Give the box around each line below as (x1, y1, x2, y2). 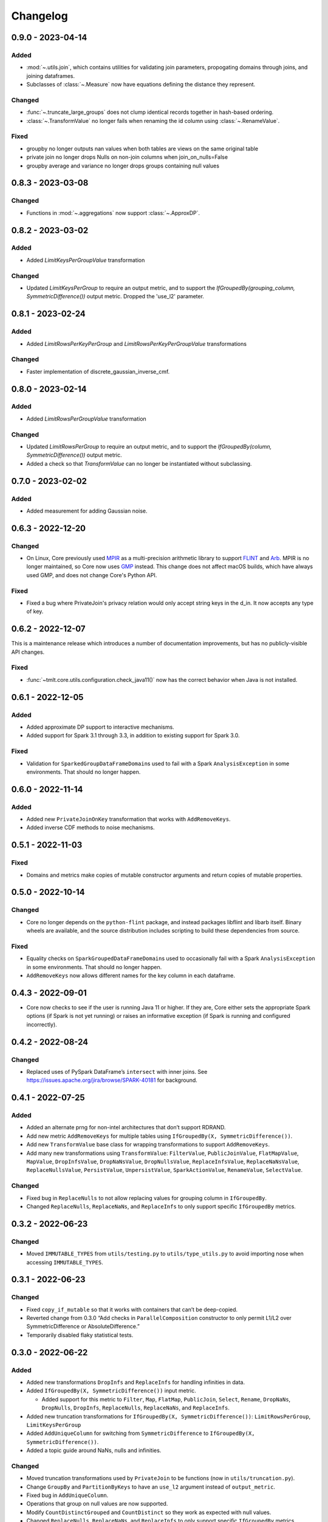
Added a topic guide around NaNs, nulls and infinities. (26, 1447, 162, 1454)
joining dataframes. (26, 72, 75, 79)
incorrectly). (26, 1020, 57, 1028)
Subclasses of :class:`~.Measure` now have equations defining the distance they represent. (26, 81, 256, 88)
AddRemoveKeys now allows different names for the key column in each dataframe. (26, 972, 235, 980)
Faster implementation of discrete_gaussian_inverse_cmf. (26, 368, 170, 375)
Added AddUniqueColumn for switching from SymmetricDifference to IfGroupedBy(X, (26, 1429, 255, 1437)
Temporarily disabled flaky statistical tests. (26, 1331, 134, 1339)
